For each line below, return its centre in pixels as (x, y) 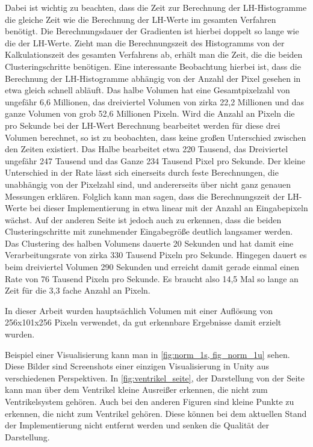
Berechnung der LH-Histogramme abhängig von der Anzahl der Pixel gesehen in (153, 78)
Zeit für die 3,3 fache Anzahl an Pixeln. (78, 290)
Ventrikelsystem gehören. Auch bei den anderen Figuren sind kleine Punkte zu (150, 401)
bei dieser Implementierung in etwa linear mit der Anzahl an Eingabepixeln (169, 208)
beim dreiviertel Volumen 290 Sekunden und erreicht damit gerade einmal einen (152, 267)
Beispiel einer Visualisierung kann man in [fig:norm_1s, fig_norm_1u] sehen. (147, 354)
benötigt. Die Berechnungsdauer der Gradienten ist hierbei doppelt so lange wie (152, 31)
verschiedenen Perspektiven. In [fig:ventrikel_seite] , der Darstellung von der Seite (155, 378)
